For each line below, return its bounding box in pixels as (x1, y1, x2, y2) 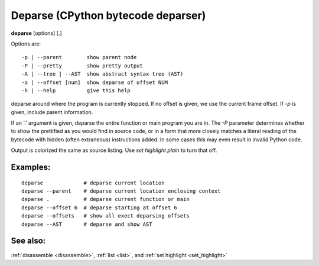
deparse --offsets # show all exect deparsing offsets (21, 213, 190, 219)
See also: (11, 236, 46, 246)
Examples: (11, 163, 51, 173)
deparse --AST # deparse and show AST (21, 220, 153, 228)
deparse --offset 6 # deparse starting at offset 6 (21, 204, 177, 211)
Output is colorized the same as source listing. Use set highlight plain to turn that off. (11, 147, 217, 154)
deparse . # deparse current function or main (21, 196, 190, 203)
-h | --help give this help (21, 87, 131, 94)
